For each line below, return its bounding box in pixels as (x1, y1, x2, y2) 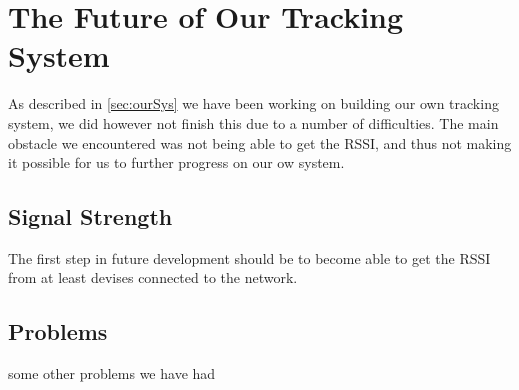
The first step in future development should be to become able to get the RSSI (8, 247, 491, 268)
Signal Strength (8, 201, 173, 232)
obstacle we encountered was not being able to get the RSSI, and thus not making (8, 132, 512, 153)
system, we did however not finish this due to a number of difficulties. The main (8, 112, 499, 133)
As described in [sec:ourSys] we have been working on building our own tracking (8, 93, 499, 114)
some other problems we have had (8, 363, 216, 384)
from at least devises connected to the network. (8, 267, 298, 288)
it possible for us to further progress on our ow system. (8, 152, 345, 173)
